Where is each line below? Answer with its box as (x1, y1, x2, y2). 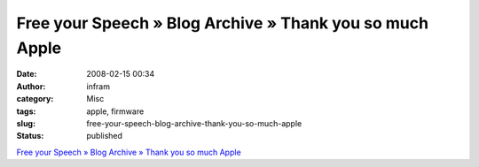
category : (16, 94, 54, 104)
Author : (16, 80, 46, 92)
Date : (16, 69, 37, 80)
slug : (16, 118, 35, 128)
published (86, 131, 123, 141)
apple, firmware (86, 106, 145, 117)
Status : (16, 131, 44, 141)
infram (86, 80, 111, 92)
